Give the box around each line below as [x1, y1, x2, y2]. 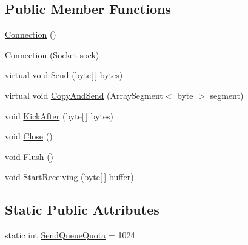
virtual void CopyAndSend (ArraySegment [5, 89, 163, 101]
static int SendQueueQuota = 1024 [5, 229, 135, 241]
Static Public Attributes [5, 200, 159, 219]
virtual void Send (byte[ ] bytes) [5, 69, 123, 81]
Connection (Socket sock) [5, 48, 99, 61]
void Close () [5, 130, 53, 143]
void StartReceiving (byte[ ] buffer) [5, 170, 134, 183]
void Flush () [5, 150, 54, 163]
